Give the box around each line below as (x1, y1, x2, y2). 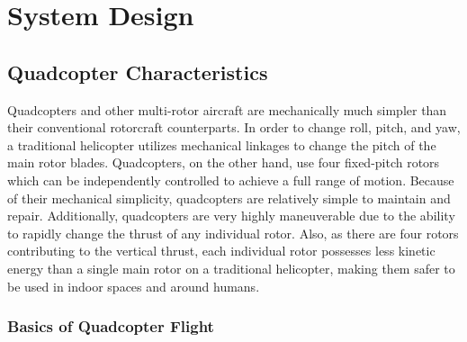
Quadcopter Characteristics (7, 58, 268, 85)
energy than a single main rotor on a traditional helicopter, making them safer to (7, 258, 455, 277)
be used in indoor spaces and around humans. (7, 276, 260, 295)
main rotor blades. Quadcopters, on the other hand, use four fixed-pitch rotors (7, 153, 440, 172)
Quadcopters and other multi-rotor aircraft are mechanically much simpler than (7, 100, 447, 119)
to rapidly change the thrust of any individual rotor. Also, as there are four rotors (7, 223, 459, 242)
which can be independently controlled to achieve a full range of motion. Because (7, 170, 454, 189)
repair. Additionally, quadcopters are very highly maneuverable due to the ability (7, 206, 455, 225)
